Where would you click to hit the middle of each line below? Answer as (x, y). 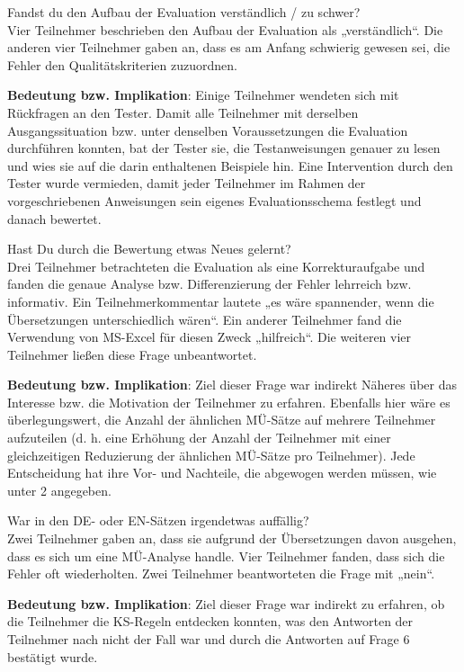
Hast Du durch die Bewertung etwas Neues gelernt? (149, 249)
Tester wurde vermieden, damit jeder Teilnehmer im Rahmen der (187, 183)
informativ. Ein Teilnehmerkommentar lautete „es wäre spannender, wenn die (221, 301)
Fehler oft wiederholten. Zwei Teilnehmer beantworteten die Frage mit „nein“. (221, 573)
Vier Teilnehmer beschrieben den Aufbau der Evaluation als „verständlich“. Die (225, 29)
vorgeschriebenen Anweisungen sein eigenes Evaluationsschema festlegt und (214, 200)
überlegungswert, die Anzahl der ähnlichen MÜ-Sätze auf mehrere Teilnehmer (222, 420)
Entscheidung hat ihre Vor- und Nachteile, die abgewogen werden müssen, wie (222, 473)
